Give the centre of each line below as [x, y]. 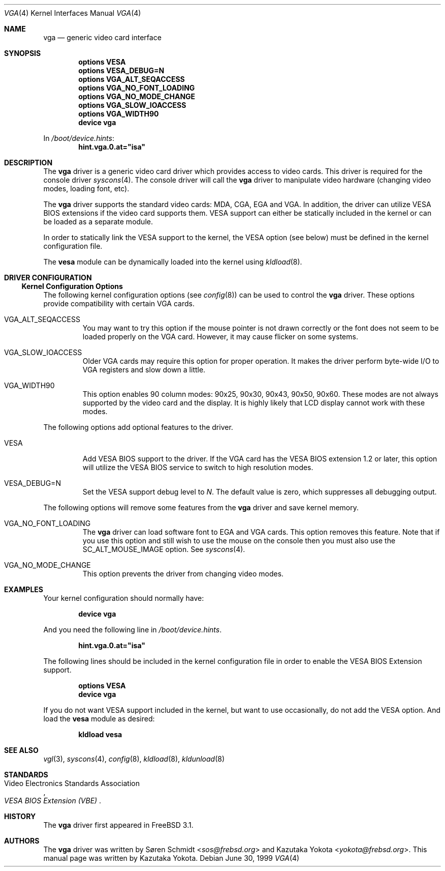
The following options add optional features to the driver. [138, 427]
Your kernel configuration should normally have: [124, 598]
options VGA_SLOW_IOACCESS [132, 105]
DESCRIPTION [28, 163]
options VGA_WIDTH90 [119, 114]
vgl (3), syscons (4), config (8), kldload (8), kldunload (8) [134, 759]
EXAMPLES [24, 589]
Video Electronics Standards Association [72, 783]
